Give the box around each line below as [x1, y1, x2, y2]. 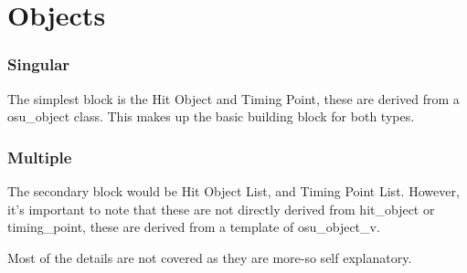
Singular [7, 53, 70, 76]
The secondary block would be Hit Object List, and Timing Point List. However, [7, 182, 460, 200]
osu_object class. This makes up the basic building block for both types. [7, 107, 415, 126]
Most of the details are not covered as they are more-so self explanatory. [7, 247, 412, 267]
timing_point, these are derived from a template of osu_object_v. [7, 217, 380, 236]
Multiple [7, 145, 72, 168]
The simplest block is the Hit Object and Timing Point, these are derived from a [7, 89, 460, 108]
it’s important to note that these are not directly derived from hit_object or [7, 199, 435, 218]
